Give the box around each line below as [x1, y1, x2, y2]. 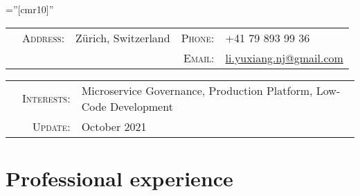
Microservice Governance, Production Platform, [81, 82, 313, 98]
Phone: [181, 29, 215, 46]
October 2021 [81, 118, 147, 134]
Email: [183, 49, 215, 66]
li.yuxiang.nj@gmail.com [225, 49, 343, 66]
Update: [32, 118, 71, 134]
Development [109, 98, 173, 114]
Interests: [22, 90, 71, 107]
